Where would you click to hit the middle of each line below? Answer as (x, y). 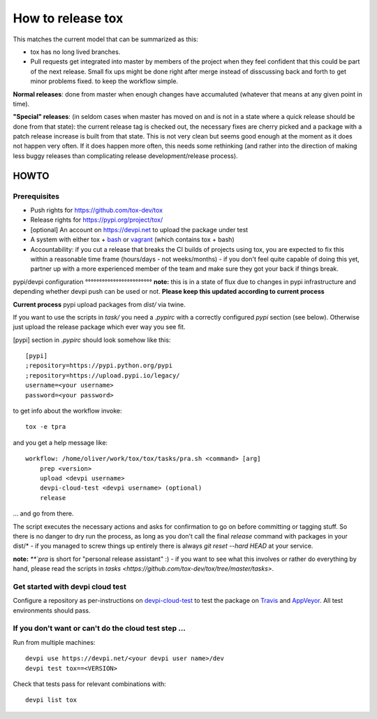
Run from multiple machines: (54, 642)
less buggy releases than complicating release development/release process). (125, 156)
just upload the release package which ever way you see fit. (99, 327)
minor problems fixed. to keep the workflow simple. (104, 81)
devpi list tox (51, 700)
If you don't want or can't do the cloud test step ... (99, 628)
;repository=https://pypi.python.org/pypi (99, 366)
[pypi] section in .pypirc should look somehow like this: (92, 340)
